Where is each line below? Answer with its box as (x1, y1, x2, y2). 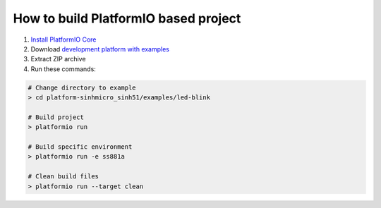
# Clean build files (28, 173, 99, 181)
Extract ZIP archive (30, 55, 86, 63)
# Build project (28, 113, 85, 121)
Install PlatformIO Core (30, 35, 97, 44)
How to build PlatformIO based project (13, 11, 241, 26)
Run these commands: (30, 64, 97, 73)
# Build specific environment (28, 143, 133, 151)
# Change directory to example (28, 83, 137, 92)
